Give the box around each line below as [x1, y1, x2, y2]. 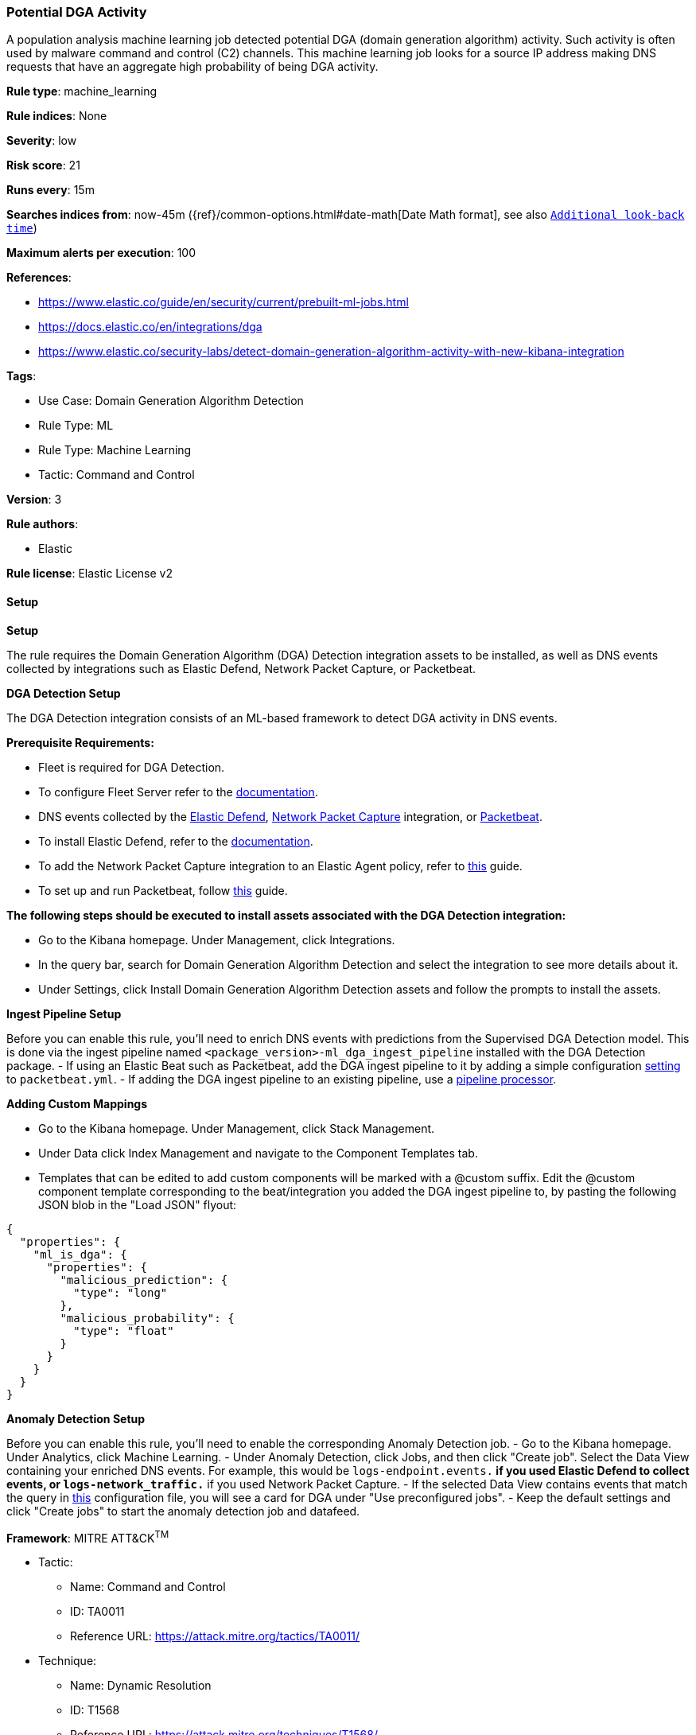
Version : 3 [6, 492, 62, 507]
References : [6, 270, 72, 285]
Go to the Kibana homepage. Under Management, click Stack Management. [38, 1121, 435, 1135]
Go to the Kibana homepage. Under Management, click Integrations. [38, 932, 395, 947]
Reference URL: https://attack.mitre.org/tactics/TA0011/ [70, 1629, 360, 1644]
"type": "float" [73, 1324, 174, 1337]
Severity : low [6, 134, 77, 148]
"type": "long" [73, 1286, 168, 1299]
